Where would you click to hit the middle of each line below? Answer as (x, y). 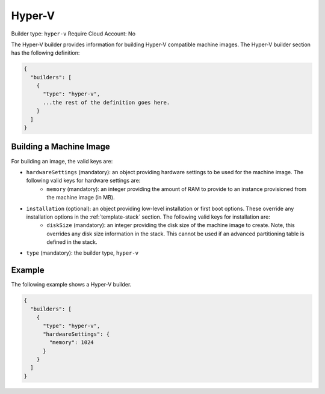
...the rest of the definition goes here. (107, 102)
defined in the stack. (72, 242)
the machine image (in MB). (81, 198)
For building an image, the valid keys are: (62, 161)
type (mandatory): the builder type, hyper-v (82, 253)
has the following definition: (45, 53)
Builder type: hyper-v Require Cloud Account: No (73, 34)
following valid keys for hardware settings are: (83, 181)
